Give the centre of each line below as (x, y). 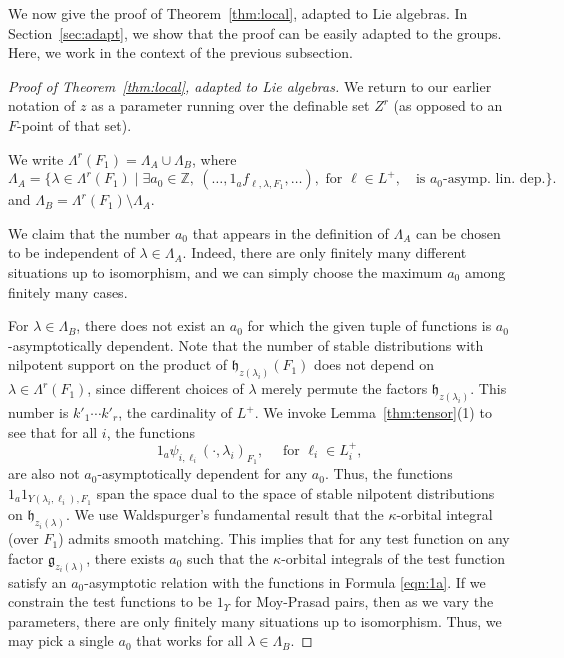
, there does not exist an (151, 325)
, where (214, 158)
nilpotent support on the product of (118, 364)
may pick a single (61, 640)
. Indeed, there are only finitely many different (324, 252)
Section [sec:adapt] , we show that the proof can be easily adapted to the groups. (255, 32)
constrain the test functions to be (110, 601)
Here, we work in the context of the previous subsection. (180, 52)
